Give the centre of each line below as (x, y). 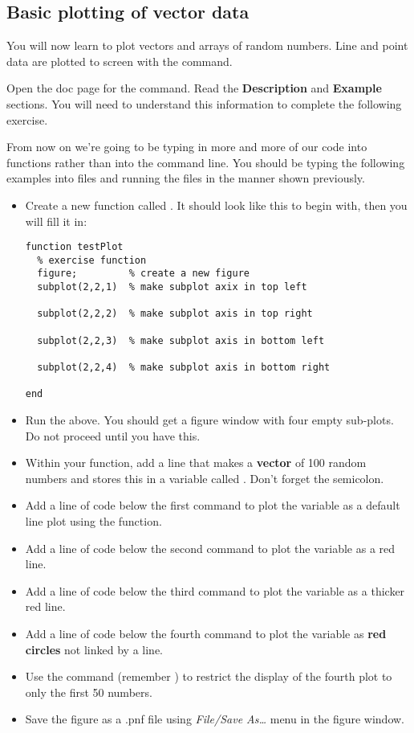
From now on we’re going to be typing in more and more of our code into (187, 147)
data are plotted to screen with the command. (120, 61)
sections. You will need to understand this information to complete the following (204, 103)
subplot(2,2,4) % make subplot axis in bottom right (184, 368)
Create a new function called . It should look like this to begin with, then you (216, 205)
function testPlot (74, 247)
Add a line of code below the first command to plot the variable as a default (213, 505)
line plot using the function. (93, 520)
